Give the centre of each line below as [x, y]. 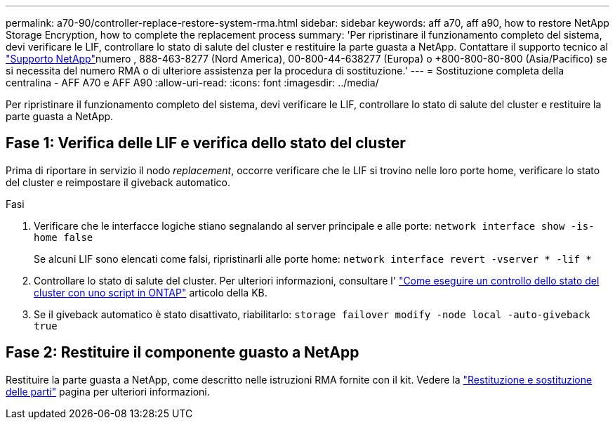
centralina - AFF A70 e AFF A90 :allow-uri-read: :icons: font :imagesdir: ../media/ [192, 83]
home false [64, 237]
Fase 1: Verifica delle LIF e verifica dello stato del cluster [206, 143]
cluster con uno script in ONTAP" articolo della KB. [151, 292]
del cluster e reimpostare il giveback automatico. [118, 182]
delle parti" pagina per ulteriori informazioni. [108, 391]
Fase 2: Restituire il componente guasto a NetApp [183, 353]
